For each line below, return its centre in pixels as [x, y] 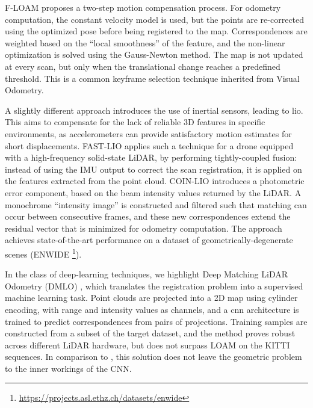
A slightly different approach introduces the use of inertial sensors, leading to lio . [154, 110]
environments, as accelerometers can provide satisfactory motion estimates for [148, 133]
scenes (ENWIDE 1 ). [43, 253]
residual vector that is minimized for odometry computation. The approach [144, 228]
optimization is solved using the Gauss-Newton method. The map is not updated [154, 54]
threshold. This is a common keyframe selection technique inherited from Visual [152, 78]
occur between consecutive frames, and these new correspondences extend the [148, 216]
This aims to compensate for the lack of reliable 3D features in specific [135, 122]
